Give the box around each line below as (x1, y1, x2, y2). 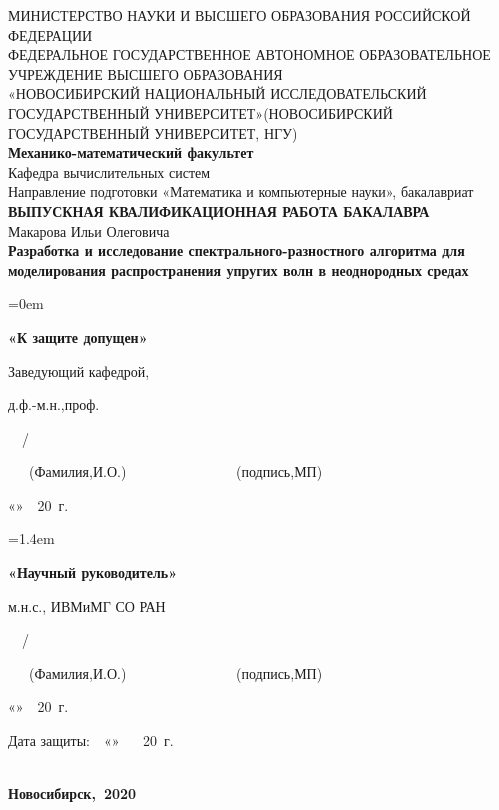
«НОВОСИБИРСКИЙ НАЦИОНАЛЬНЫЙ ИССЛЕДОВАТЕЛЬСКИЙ (8, 83, 427, 104)
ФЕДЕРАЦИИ (8, 24, 93, 45)
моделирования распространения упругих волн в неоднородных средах (8, 259, 469, 280)
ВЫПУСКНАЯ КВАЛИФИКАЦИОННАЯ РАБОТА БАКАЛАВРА (8, 200, 430, 221)
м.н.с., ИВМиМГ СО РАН (8, 595, 166, 616)
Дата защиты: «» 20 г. (8, 730, 174, 751)
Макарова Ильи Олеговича (8, 220, 170, 241)
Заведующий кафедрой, (8, 360, 150, 381)
